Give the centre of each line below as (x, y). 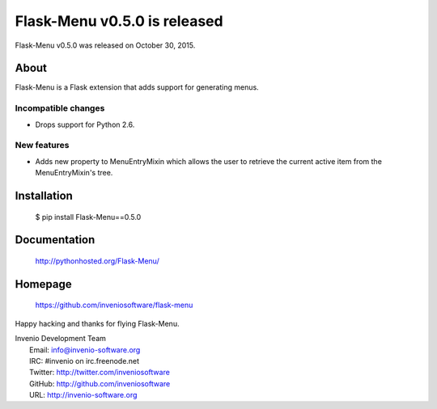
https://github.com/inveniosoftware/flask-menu (114, 305)
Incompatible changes (60, 108)
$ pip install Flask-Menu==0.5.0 (88, 217)
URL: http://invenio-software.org (83, 395)
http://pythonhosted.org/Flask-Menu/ (97, 261)
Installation (44, 195)
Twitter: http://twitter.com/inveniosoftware (100, 373)
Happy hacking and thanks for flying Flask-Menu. (97, 323)
